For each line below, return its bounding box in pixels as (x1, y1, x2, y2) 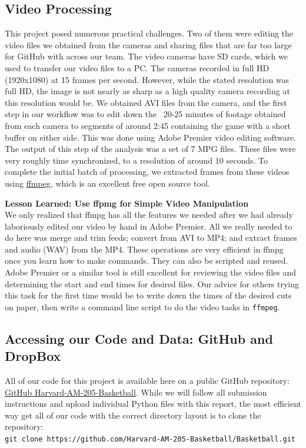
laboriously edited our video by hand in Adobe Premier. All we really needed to (5, 220, 292, 232)
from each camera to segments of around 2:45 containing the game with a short (5, 119, 291, 131)
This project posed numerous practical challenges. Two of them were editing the (5, 27, 294, 39)
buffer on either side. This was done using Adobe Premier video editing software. (5, 131, 297, 143)
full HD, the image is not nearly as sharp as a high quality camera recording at (5, 85, 290, 97)
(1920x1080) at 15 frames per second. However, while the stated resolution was (5, 73, 290, 85)
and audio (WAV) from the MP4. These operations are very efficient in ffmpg (5, 243, 284, 255)
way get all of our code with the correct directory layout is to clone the (5, 409, 261, 421)
